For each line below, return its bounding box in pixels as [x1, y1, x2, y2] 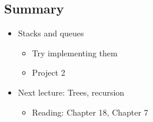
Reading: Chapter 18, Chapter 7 [32, 106, 148, 118]
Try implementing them [32, 46, 118, 59]
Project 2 [32, 66, 65, 79]
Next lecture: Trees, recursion [18, 86, 125, 98]
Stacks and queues [18, 27, 84, 39]
